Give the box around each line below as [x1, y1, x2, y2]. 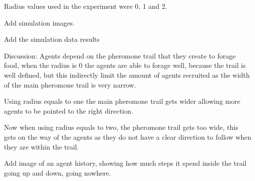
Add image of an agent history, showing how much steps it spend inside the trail [4, 158, 247, 168]
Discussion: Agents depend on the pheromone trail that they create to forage [4, 50, 236, 60]
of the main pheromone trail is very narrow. [4, 79, 136, 90]
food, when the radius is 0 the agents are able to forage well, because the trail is [4, 60, 246, 70]
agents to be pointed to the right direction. [4, 105, 133, 116]
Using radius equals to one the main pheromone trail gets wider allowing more [4, 96, 240, 106]
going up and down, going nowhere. [4, 167, 111, 178]
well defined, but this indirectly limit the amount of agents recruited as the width [4, 69, 250, 80]
